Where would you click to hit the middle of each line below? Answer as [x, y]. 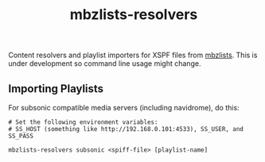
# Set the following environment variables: [83, 122]
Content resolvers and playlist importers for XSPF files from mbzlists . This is [133, 55]
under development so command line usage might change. [105, 64]
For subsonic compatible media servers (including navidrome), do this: [124, 108]
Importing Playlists [56, 89]
